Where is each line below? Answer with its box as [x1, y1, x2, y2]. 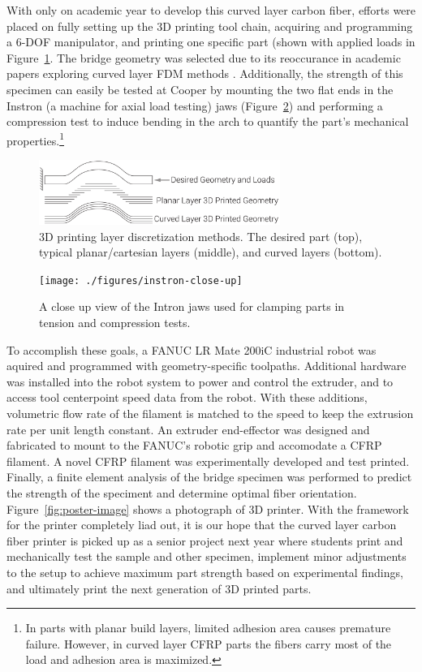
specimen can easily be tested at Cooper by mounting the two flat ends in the [6, 80, 394, 97]
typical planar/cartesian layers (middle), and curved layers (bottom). [39, 243, 382, 261]
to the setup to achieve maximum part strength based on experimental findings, [6, 563, 403, 580]
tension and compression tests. [39, 314, 191, 331]
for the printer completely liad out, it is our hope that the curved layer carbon [6, 516, 397, 533]
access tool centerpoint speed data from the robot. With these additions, [6, 389, 368, 406]
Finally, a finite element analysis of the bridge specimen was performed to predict [6, 468, 412, 485]
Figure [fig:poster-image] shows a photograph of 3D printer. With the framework [6, 500, 409, 517]
